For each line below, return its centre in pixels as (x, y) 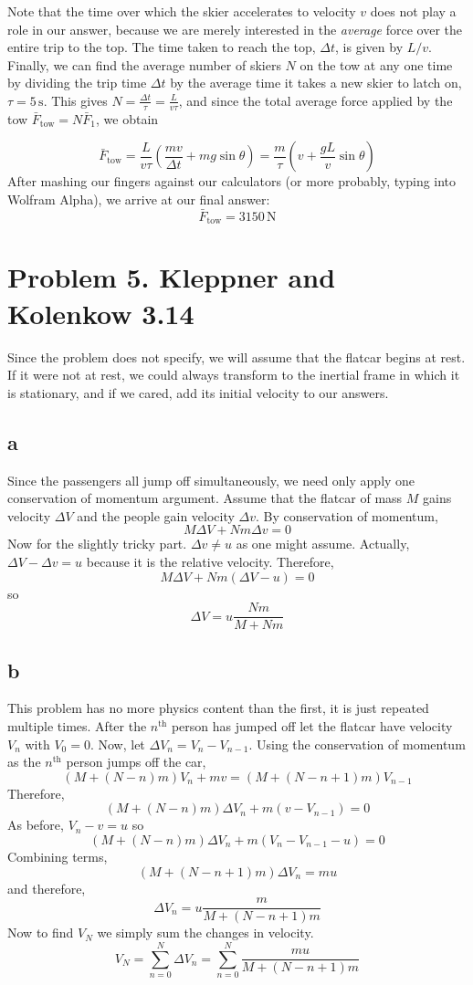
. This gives (75, 100)
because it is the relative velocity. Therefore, (210, 561)
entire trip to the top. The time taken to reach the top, (162, 47)
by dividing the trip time (77, 83)
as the (24, 762)
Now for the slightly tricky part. (97, 544)
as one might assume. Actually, (323, 544)
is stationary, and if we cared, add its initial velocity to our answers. (198, 392)
